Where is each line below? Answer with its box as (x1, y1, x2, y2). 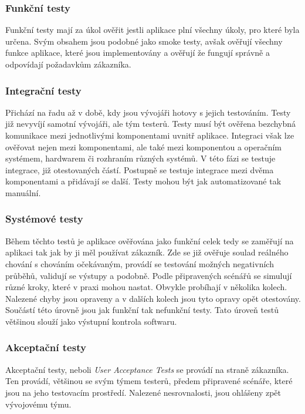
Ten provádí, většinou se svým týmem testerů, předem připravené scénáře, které (5, 375, 293, 387)
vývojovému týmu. (5, 398, 72, 410)
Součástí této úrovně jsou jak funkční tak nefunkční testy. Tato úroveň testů (5, 304, 279, 316)
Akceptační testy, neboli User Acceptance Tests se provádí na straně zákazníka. (5, 363, 289, 375)
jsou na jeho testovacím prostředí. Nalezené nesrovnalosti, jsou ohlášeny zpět (5, 386, 282, 398)
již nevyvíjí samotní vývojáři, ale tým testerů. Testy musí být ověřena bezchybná (5, 117, 296, 130)
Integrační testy (5, 83, 82, 97)
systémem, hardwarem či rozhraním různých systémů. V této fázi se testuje (5, 152, 276, 164)
